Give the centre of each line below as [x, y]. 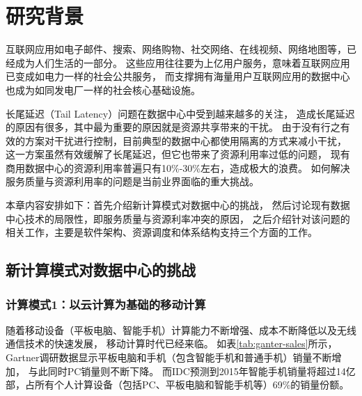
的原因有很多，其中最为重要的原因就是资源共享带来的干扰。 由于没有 [163, 127]
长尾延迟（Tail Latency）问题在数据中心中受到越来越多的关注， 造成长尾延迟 [180, 113]
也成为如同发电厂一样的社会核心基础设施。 [103, 89]
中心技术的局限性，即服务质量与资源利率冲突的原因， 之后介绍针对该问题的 [178, 218]
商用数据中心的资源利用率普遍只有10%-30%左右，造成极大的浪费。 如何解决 [178, 167]
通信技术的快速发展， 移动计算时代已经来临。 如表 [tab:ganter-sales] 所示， [172, 343]
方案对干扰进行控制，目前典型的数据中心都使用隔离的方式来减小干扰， [186, 140]
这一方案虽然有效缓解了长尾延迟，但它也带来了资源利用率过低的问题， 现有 [178, 154]
